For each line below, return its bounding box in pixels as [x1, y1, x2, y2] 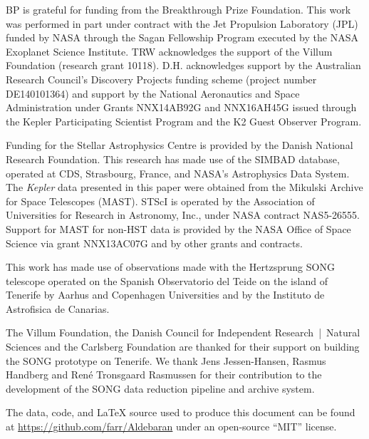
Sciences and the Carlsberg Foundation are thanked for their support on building [6, 339, 360, 354]
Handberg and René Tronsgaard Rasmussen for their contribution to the [6, 367, 322, 382]
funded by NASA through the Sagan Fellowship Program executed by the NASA [6, 30, 358, 45]
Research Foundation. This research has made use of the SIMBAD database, [6, 151, 340, 166]
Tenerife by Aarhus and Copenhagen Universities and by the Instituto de [6, 287, 325, 302]
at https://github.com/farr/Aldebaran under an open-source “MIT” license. [6, 419, 337, 434]
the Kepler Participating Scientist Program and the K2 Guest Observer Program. [6, 113, 362, 128]
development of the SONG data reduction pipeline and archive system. [6, 381, 315, 396]
